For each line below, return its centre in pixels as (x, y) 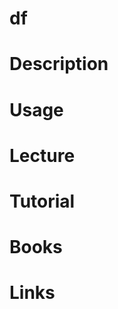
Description (59, 64)
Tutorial (42, 201)
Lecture (42, 155)
